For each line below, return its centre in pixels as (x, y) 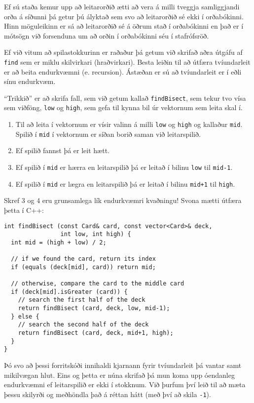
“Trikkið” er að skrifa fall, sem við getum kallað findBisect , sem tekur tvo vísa (125, 98)
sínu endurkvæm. (30, 81)
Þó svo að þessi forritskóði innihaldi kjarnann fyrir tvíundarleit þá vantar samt (123, 365)
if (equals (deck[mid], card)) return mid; (83, 267)
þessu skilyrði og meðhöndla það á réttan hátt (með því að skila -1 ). (108, 394)
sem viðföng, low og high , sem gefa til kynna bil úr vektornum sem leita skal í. (123, 107)
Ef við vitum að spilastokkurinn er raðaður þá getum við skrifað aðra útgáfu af (123, 52)
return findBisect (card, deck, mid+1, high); (96, 333)
